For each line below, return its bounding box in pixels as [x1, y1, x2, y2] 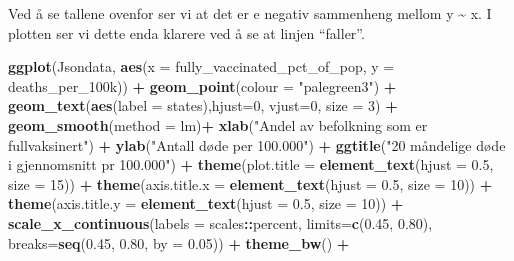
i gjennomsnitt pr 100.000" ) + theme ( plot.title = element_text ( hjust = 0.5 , [8, 154, 494, 175]
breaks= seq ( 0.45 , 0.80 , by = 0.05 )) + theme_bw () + [8, 232, 350, 253]
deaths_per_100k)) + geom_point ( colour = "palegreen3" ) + [8, 75, 397, 96]
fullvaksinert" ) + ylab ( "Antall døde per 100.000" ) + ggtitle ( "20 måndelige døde [8, 134, 506, 155]
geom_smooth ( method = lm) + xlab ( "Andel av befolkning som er [8, 114, 428, 135]
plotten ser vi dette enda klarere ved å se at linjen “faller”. [8, 22, 365, 43]
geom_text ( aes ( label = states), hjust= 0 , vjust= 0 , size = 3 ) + [8, 95, 398, 116]
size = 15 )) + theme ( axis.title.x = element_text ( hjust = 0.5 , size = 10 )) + [8, 173, 493, 194]
